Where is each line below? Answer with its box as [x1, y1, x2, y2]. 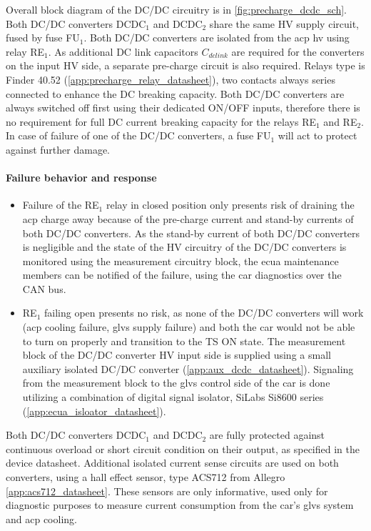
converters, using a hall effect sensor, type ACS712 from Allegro [6, 470, 285, 485]
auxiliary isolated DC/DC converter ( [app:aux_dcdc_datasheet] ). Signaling [22, 361, 354, 376]
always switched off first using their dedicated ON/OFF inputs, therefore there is [6, 100, 360, 115]
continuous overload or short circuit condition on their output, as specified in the [6, 441, 360, 456]
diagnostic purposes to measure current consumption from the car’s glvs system [6, 497, 354, 512]
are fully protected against [209, 427, 325, 442]
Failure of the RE [22, 197, 99, 212]
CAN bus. [22, 281, 66, 296]
